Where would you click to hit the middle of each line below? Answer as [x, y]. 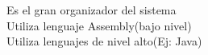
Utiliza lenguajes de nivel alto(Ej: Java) [104, 41]
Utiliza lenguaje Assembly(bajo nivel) [99, 25]
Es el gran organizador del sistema [92, 10]
